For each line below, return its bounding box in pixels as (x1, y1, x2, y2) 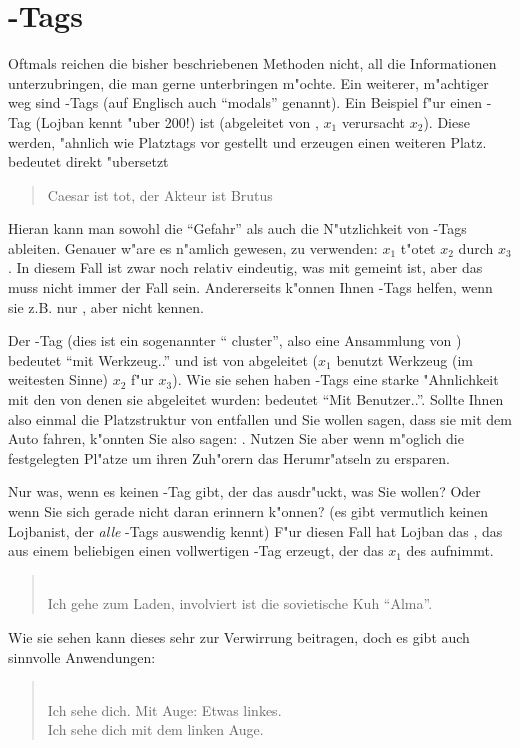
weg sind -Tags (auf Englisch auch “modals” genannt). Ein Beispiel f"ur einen (8, 92, 483, 113)
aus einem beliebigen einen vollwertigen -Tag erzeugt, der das (8, 540, 384, 561)
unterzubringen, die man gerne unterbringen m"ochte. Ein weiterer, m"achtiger (8, 72, 489, 93)
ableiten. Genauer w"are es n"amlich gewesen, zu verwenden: (8, 237, 378, 258)
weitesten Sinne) (8, 369, 109, 390)
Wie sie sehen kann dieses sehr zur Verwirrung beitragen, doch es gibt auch (8, 626, 470, 647)
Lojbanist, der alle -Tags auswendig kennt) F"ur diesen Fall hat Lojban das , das (8, 520, 503, 541)
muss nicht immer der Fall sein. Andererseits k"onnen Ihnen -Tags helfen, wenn (8, 277, 493, 298)
